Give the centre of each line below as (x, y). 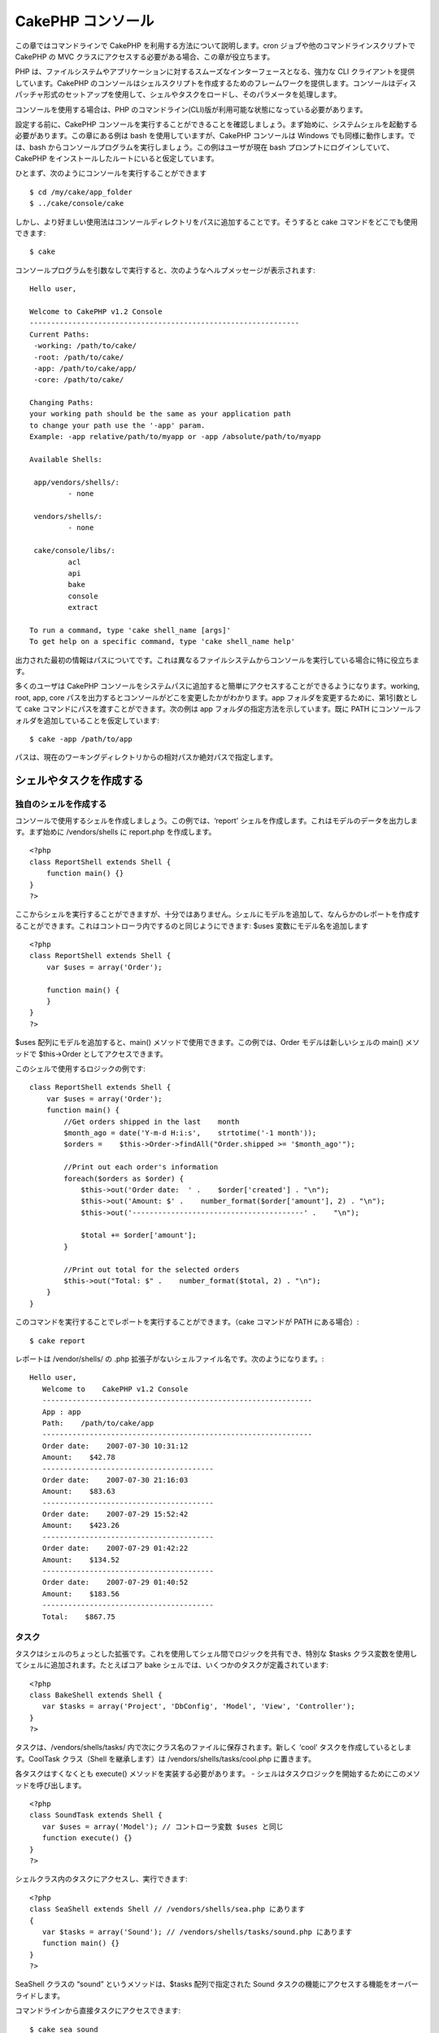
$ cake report (57, 1341)
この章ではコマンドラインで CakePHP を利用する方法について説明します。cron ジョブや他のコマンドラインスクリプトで (215, 46)
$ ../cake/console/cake (77, 204)
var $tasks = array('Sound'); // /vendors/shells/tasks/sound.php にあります (197, 1932)
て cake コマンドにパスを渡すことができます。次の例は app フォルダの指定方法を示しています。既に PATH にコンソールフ (218, 709)
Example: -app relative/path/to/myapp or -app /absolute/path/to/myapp (175, 437)
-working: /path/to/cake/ (85, 346)
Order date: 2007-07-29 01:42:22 (115, 1548)
